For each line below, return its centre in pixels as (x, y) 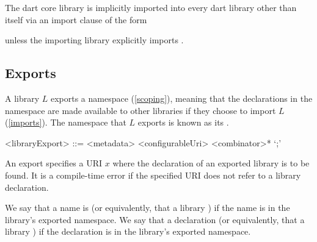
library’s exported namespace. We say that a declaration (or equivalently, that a (155, 219)
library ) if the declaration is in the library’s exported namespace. (128, 231)
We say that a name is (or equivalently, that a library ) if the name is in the (148, 208)
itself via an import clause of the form (76, 19)
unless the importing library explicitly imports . (94, 40)
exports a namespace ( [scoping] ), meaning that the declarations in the (181, 98)
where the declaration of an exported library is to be (211, 163)
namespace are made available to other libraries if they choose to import (140, 110)
